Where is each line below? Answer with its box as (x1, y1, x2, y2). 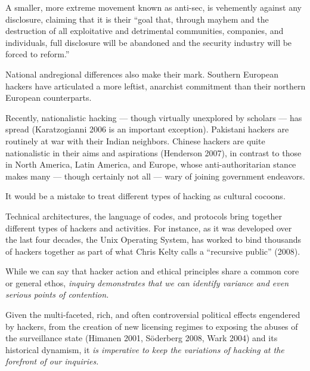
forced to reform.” (5, 48, 70, 60)
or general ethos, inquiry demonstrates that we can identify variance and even (5, 276, 289, 289)
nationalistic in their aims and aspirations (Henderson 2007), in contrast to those (5, 146, 302, 159)
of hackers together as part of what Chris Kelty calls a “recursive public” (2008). (5, 245, 300, 257)
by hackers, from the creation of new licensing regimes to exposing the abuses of (5, 320, 298, 332)
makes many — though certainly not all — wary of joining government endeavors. (5, 169, 305, 182)
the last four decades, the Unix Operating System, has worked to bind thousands (5, 233, 302, 246)
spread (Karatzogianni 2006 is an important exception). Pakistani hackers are (5, 123, 289, 135)
